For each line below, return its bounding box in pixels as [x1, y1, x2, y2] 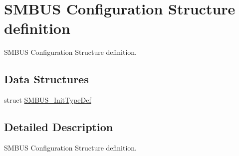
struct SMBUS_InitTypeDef [4, 95, 91, 105]
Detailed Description [4, 119, 113, 135]
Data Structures [4, 71, 89, 87]
